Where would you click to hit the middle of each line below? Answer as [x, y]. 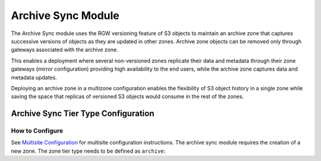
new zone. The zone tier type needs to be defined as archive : [88, 151]
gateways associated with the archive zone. [64, 50]
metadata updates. [34, 77]
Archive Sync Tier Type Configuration [83, 114]
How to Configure [37, 131]
